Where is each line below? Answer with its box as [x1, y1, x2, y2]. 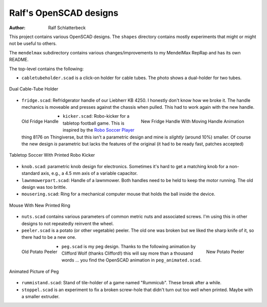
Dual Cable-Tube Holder [9, 86, 59, 92]
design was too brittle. [21, 184, 67, 190]
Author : [9, 25, 26, 31]
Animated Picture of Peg [9, 268, 59, 274]
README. [9, 57, 29, 63]
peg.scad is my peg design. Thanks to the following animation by [61, 243, 196, 249]
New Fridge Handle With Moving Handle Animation [141, 119, 244, 125]
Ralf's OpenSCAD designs [9, 7, 119, 18]
